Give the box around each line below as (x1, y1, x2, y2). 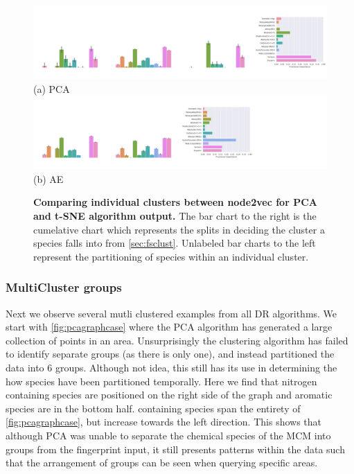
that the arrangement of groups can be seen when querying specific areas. (6, 455, 318, 470)
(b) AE (33, 171, 64, 186)
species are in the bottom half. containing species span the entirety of (6, 401, 301, 415)
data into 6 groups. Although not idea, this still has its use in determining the (6, 360, 337, 374)
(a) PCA (33, 81, 70, 96)
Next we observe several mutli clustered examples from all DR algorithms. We (6, 306, 337, 320)
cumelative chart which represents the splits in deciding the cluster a (33, 222, 325, 236)
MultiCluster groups (6, 279, 122, 296)
